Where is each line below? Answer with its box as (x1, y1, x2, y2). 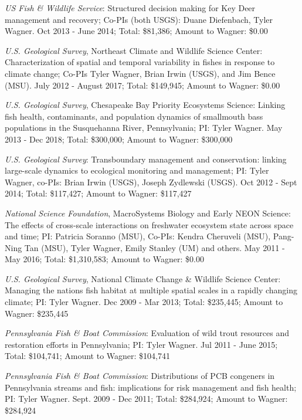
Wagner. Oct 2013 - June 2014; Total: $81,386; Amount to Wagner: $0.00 (5, 25, 268, 37)
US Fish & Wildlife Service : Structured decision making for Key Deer (5, 2, 256, 13)
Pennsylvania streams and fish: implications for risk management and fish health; (5, 381, 297, 393)
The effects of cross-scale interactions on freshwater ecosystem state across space (5, 218, 294, 231)
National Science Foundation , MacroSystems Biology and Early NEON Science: (5, 206, 291, 219)
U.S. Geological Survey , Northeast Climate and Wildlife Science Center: (5, 44, 263, 56)
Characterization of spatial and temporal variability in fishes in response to (5, 56, 275, 68)
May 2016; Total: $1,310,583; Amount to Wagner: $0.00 (5, 253, 204, 265)
